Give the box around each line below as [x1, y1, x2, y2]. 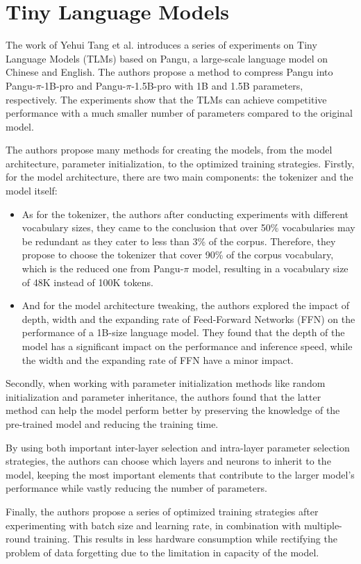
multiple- [303, 517, 342, 532]
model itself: [6, 183, 58, 198]
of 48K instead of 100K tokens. [22, 274, 153, 289]
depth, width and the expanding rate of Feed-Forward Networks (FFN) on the [22, 311, 355, 326]
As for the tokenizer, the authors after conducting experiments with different [22, 206, 349, 221]
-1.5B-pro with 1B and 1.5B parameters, [131, 78, 303, 92]
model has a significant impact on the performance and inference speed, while [22, 339, 353, 353]
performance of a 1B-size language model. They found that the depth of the [22, 325, 345, 340]
